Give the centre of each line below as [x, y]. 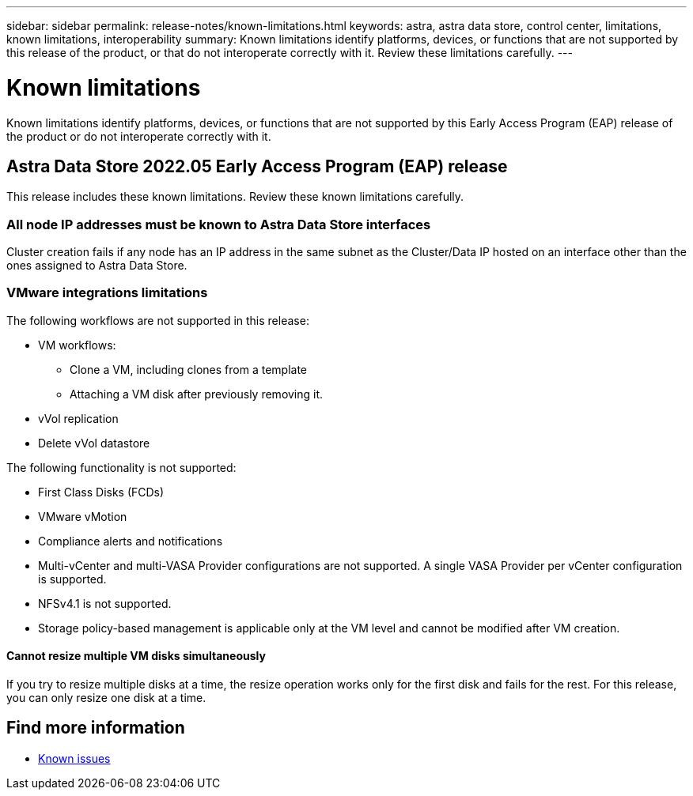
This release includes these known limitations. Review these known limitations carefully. [235, 197]
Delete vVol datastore [94, 443]
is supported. [72, 579]
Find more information [96, 728]
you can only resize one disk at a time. [106, 698]
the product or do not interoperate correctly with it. [139, 136]
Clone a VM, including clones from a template [189, 369]
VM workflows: [77, 345]
